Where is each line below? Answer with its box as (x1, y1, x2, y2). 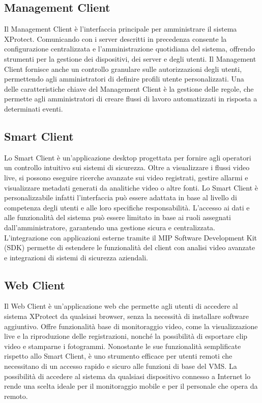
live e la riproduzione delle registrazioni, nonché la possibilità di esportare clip (4, 331, 248, 341)
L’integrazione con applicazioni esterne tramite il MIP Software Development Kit (4, 232, 257, 243)
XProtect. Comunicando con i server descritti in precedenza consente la (4, 33, 227, 44)
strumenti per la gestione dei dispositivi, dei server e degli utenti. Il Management (4, 53, 256, 64)
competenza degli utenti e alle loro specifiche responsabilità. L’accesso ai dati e (4, 202, 250, 212)
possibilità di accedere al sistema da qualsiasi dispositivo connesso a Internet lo (4, 370, 251, 381)
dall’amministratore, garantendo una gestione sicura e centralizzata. (4, 222, 215, 232)
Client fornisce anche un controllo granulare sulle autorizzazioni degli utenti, (4, 63, 242, 74)
